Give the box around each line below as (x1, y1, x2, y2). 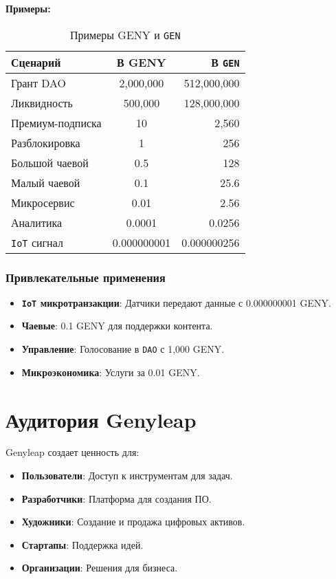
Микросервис (11, 194, 75, 210)
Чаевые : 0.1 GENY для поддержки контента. (21, 318, 213, 333)
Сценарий (11, 54, 61, 70)
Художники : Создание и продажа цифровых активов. (21, 514, 245, 529)
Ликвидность (11, 94, 73, 111)
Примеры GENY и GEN (69, 26, 181, 43)
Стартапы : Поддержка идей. (21, 537, 144, 551)
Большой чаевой (11, 154, 89, 171)
